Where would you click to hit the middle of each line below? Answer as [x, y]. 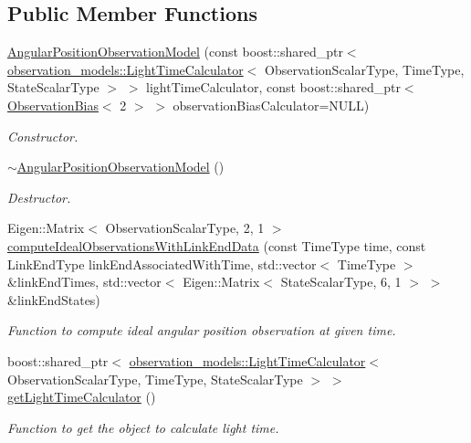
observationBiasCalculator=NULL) [271, 105]
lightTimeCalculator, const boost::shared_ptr [273, 87]
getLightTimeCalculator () [82, 397]
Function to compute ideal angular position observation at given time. [202, 330]
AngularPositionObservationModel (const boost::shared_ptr [175, 52]
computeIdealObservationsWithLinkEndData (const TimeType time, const [217, 245]
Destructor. [39, 197]
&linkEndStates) [54, 299]
